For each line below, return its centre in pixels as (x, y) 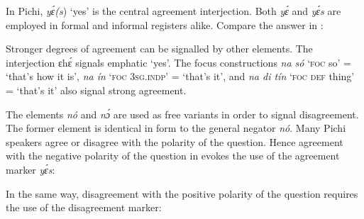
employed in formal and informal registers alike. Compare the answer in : (165, 24)
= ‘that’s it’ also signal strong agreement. (96, 90)
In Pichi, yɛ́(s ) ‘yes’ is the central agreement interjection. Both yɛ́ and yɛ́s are (173, 11)
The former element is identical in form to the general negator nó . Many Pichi (176, 128)
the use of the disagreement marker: (84, 207)
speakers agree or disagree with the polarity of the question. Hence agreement (175, 141)
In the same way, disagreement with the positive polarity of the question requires (182, 193)
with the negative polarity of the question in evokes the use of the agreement (173, 156)
